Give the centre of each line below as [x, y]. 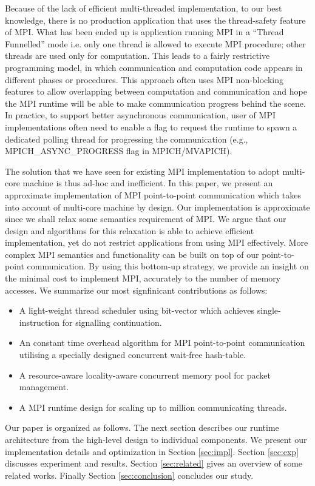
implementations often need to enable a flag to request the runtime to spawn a [151, 127]
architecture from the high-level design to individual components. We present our [156, 439]
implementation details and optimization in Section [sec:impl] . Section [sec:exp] [152, 451]
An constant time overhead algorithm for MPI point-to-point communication [162, 343]
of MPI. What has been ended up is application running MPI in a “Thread [144, 32]
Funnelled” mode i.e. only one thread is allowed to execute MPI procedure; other [155, 43]
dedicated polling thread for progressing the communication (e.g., [127, 139]
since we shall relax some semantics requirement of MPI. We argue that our [146, 219]
